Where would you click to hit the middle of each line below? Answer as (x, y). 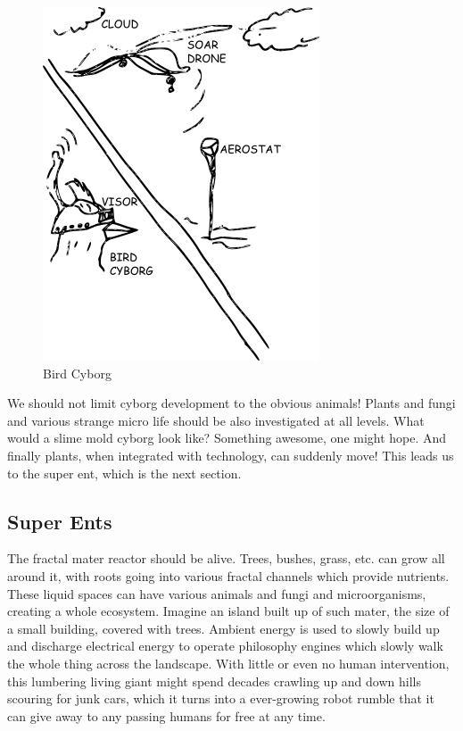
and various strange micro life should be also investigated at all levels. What (216, 420)
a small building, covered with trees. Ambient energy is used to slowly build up (223, 628)
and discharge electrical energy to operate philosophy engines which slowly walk (225, 646)
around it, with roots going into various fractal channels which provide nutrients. (228, 575)
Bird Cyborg (77, 373)
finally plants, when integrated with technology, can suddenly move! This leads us (231, 455)
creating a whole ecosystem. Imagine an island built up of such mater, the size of (228, 611)
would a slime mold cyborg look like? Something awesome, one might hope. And (227, 438)
